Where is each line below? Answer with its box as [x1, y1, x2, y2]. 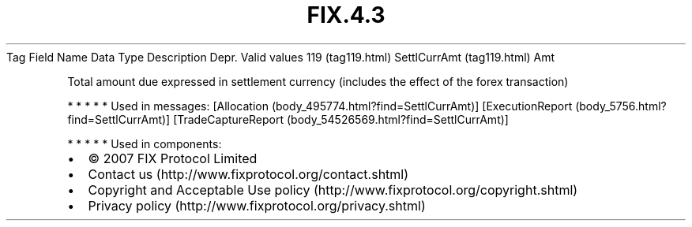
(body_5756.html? [575, 99, 667, 113]
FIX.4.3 [307, 2, 385, 28]
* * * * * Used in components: [67, 136, 222, 151]
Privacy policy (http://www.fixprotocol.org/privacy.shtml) [88, 197, 426, 214]
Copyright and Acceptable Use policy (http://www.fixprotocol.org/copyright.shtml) [88, 181, 578, 198]
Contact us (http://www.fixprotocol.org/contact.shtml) [88, 166, 409, 182]
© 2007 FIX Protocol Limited [88, 150, 258, 166]
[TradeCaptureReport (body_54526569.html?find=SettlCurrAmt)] [173, 112, 509, 126]
